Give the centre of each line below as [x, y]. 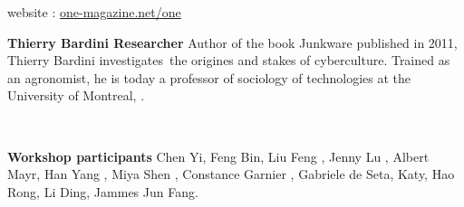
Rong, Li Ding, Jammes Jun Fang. [103, 191]
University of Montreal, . [76, 95]
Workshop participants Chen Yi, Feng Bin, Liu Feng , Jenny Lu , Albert [218, 156]
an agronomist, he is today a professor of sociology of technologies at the [209, 77]
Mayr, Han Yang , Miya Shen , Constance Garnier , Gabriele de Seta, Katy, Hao [231, 174]
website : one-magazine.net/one [94, 12]
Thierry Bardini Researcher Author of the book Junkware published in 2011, [232, 42]
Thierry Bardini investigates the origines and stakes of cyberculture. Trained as [229, 60]
